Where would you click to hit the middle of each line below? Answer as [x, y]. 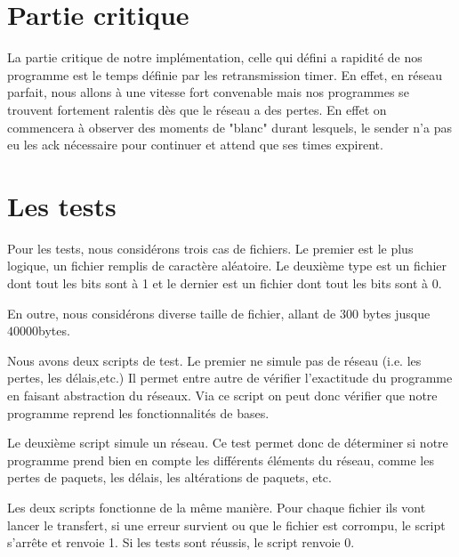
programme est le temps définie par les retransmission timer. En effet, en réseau [225, 74]
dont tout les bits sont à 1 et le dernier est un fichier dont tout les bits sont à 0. [225, 283]
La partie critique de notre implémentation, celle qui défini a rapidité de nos [215, 57]
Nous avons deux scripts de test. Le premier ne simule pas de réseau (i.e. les [214, 360]
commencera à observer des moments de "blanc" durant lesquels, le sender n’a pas [229, 127]
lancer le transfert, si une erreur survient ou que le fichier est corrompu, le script [226, 525]
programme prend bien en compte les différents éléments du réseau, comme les [221, 460]
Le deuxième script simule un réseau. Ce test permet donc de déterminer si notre [228, 443]
